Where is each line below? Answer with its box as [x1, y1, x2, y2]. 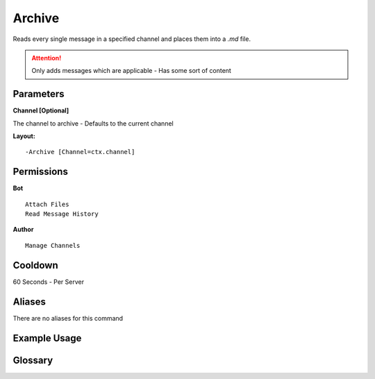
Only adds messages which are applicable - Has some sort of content [31, 67, 232, 75]
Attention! [31, 53, 62, 62]
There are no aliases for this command [12, 314, 124, 322]
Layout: [12, 132, 36, 140]
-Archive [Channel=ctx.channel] [25, 148, 135, 156]
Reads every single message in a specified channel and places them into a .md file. [12, 35, 251, 43]
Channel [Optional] [12, 106, 69, 115]
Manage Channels [25, 242, 81, 249]
